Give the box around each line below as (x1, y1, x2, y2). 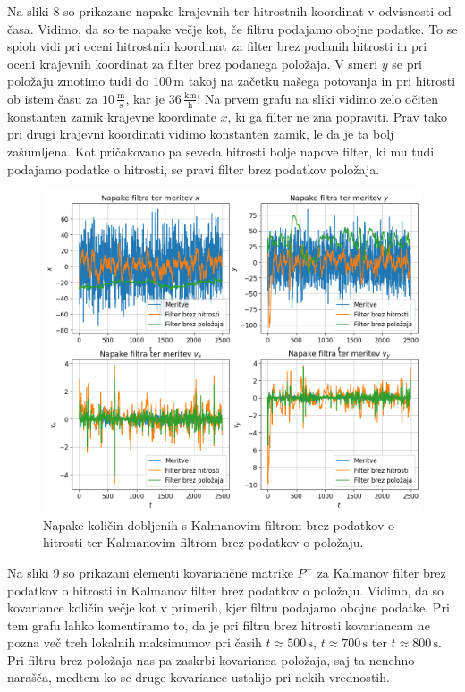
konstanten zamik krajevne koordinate (7, 106, 216, 125)
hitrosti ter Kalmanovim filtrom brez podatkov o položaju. (43, 533, 364, 552)
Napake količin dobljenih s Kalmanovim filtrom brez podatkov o (43, 515, 394, 534)
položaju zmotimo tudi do (7, 72, 149, 90)
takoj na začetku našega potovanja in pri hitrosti (188, 72, 456, 90)
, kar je (125, 89, 165, 107)
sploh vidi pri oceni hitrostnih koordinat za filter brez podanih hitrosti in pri (7, 37, 427, 55)
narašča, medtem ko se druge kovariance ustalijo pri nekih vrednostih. (7, 668, 390, 687)
